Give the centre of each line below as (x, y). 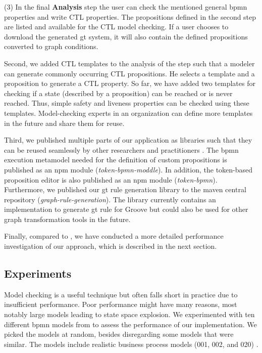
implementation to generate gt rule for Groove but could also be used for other (126, 209)
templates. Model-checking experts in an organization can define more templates (128, 113)
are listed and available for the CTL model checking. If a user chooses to (116, 27)
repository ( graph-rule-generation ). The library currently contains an (110, 199)
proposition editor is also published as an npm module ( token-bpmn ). (111, 179)
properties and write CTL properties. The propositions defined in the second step (130, 16)
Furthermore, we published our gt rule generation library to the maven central (125, 189)
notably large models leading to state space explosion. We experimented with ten (129, 314)
